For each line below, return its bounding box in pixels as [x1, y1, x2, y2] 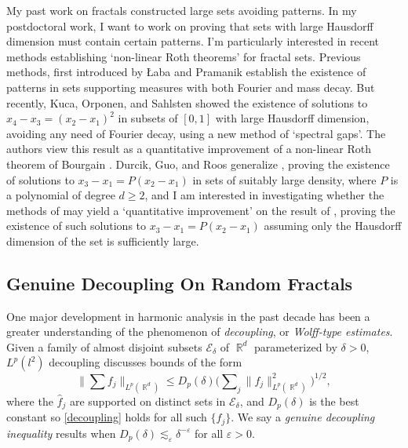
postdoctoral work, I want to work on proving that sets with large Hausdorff [6, 17, 373, 34]
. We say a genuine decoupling [231, 409, 375, 425]
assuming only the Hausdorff [264, 217, 402, 234]
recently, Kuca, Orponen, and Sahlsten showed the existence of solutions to [6, 94, 368, 111]
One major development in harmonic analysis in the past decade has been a [6, 308, 370, 324]
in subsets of [118, 110, 178, 126]
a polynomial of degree [6, 187, 115, 203]
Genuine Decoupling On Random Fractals [6, 271, 353, 295]
